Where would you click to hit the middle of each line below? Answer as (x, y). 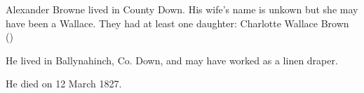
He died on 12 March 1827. (64, 84)
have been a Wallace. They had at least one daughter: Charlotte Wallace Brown (177, 23)
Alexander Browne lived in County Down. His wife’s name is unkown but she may (182, 9)
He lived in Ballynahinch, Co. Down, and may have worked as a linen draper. (172, 60)
